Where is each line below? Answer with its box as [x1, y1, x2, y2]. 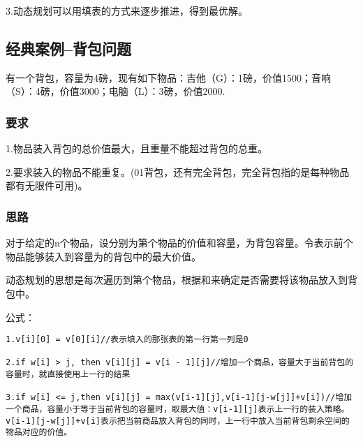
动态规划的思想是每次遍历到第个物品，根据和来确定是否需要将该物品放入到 [6, 272, 348, 287]
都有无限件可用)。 [6, 178, 88, 193]
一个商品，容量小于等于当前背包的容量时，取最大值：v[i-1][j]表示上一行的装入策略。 [6, 404, 350, 415]
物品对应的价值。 [6, 427, 73, 438]
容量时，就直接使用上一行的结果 [6, 369, 131, 380]
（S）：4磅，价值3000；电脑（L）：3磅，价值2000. [6, 84, 225, 98]
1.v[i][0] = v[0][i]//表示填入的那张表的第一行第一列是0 [6, 334, 249, 345]
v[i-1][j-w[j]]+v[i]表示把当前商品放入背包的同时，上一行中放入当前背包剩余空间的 [6, 415, 350, 426]
